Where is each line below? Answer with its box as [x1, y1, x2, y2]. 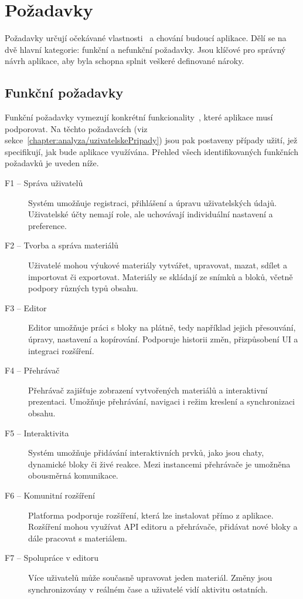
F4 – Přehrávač [5, 364, 60, 376]
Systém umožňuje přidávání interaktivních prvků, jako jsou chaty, [28, 446, 264, 459]
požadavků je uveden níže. [5, 157, 99, 169]
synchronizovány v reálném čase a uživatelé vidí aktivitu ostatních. [28, 583, 268, 595]
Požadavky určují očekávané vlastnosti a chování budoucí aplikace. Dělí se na [5, 32, 287, 44]
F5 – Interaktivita [5, 426, 69, 439]
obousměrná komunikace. [28, 469, 118, 482]
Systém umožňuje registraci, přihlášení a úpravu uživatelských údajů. [28, 196, 277, 208]
